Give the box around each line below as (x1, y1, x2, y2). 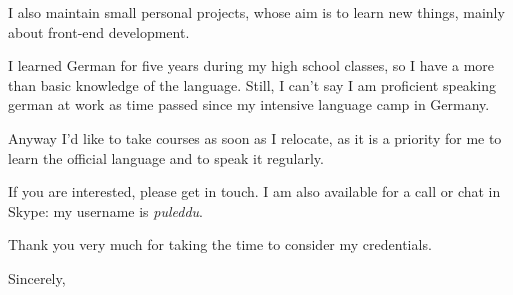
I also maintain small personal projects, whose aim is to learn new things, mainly (8, 2, 505, 22)
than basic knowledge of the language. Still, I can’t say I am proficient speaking (8, 74, 496, 95)
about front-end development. (8, 21, 190, 42)
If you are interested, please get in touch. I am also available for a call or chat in (8, 181, 501, 202)
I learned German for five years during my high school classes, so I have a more (8, 55, 495, 76)
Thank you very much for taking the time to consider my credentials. (8, 234, 432, 255)
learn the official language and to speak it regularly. (8, 147, 324, 168)
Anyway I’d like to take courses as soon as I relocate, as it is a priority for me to (8, 127, 502, 148)
